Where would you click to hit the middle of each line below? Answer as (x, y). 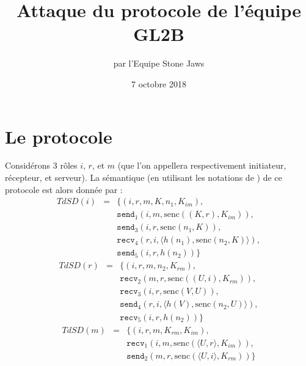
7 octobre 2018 (159, 83)
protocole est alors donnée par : (64, 189)
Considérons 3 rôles (41, 165)
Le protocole (59, 136)
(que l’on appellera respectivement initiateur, (202, 165)
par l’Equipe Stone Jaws (159, 63)
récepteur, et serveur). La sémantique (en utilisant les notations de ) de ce (144, 178)
